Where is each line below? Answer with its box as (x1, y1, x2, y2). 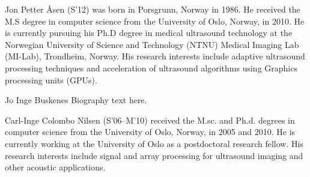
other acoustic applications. (5, 161, 106, 173)
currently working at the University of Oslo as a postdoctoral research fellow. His (5, 137, 303, 149)
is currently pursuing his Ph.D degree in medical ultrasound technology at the (5, 26, 293, 39)
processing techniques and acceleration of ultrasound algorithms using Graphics (5, 61, 297, 74)
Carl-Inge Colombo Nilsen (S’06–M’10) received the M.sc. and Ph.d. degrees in (5, 113, 295, 126)
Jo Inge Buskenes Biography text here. (5, 94, 147, 106)
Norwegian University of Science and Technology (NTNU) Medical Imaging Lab (5, 38, 299, 50)
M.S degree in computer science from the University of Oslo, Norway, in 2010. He (5, 14, 305, 27)
